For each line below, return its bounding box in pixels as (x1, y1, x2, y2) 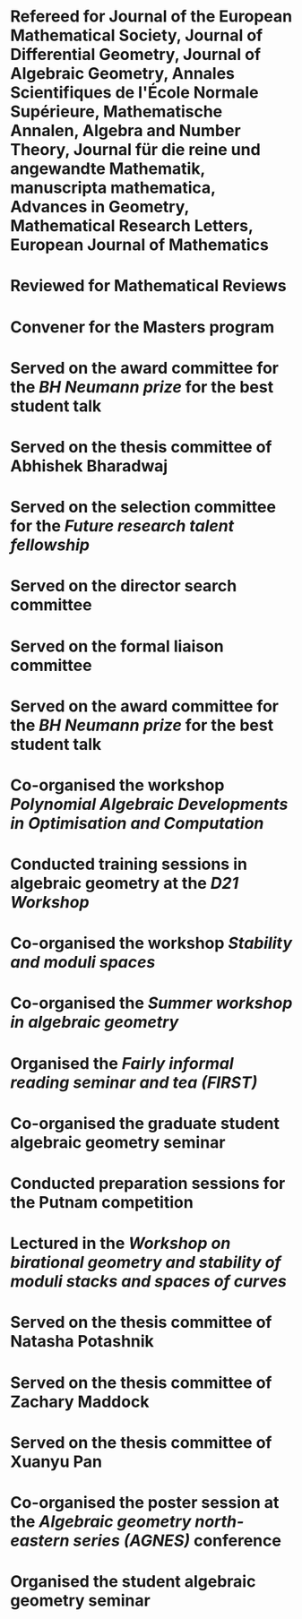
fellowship (10, 535, 91, 555)
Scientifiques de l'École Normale (10, 82, 259, 103)
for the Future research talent (10, 516, 235, 537)
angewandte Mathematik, (10, 159, 205, 179)
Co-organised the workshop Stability (10, 934, 292, 953)
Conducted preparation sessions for (10, 1174, 286, 1193)
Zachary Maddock (10, 1391, 150, 1412)
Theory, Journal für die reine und (10, 140, 261, 160)
